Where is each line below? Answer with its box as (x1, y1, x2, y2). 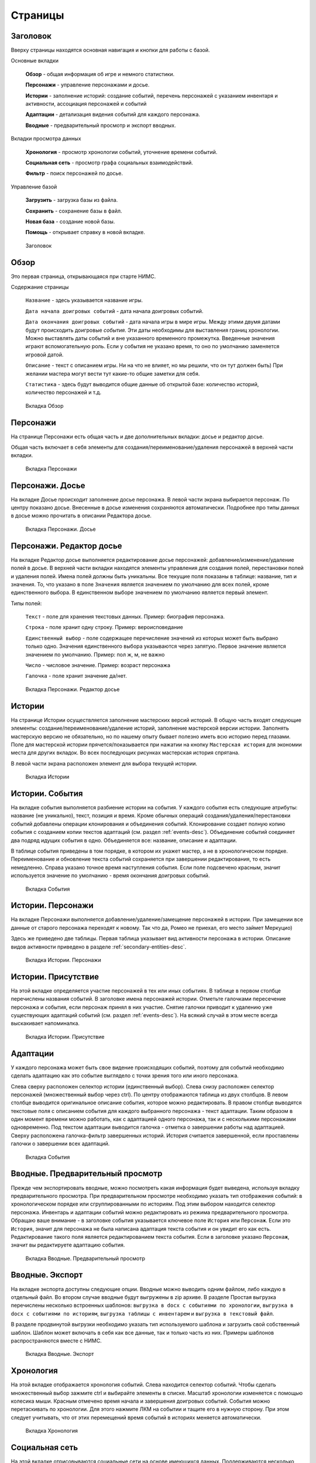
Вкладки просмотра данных (11, 135, 81, 142)
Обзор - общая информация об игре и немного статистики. (25, 70, 175, 77)
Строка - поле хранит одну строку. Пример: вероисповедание (25, 624, 184, 631)
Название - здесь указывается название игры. (25, 297, 143, 304)
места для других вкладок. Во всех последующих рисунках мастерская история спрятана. (11, 749, 240, 756)
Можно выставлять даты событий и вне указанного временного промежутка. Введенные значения (25, 334, 275, 342)
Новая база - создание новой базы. (25, 218, 115, 225)
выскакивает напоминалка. (11, 1020, 80, 1027)
